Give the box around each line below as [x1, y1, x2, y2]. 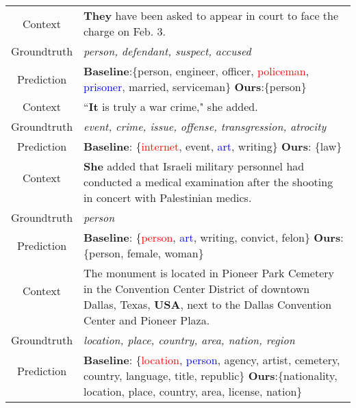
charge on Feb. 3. [84, 23, 166, 39]
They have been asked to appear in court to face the [84, 8, 339, 23]
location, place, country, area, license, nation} [84, 383, 303, 399]
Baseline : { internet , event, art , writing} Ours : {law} [84, 138, 342, 154]
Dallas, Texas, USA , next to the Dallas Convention [84, 296, 332, 312]
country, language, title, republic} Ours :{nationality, [84, 368, 338, 383]
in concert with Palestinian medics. [84, 190, 252, 205]
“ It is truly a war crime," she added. [84, 99, 258, 114]
